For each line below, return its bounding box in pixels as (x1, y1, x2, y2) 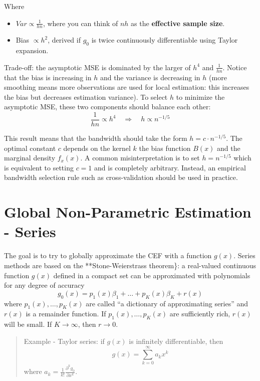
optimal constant (4, 142, 56, 153)
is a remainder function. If (26, 308, 106, 319)
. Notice (222, 62, 247, 72)
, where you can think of (43, 18, 118, 28)
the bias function (139, 142, 191, 153)
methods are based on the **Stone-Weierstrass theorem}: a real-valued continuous (4, 260, 256, 270)
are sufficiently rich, (169, 308, 230, 319)
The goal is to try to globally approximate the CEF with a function (4, 250, 212, 261)
